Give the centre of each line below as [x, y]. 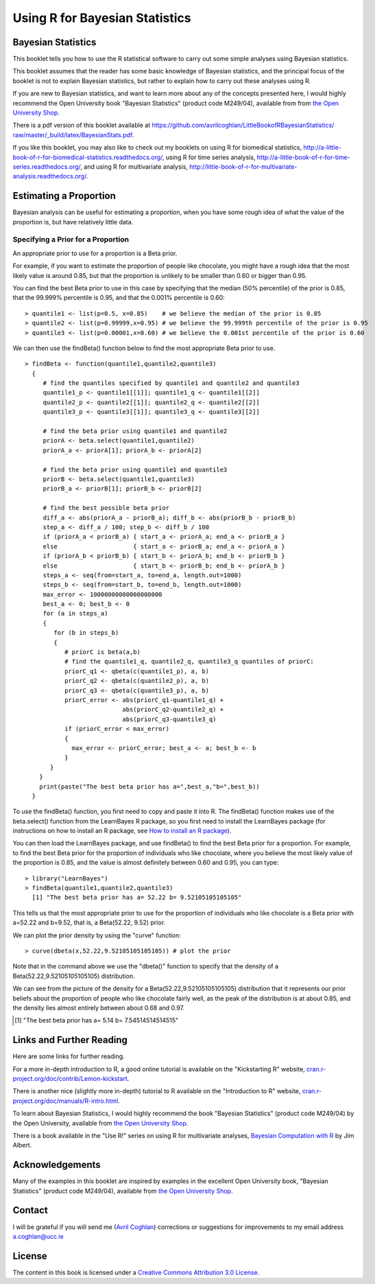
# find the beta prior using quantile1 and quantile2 [135, 431]
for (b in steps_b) [86, 633]
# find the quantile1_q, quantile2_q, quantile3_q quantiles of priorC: [189, 662]
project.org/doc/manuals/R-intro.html [65, 1101]
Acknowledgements [57, 1165]
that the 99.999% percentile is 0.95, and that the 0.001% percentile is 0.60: [119, 298]
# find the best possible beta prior [106, 508]
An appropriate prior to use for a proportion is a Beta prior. [95, 253]
